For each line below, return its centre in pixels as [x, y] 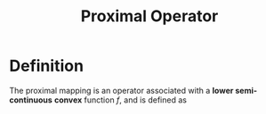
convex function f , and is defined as [120, 100]
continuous [31, 100]
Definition [47, 66]
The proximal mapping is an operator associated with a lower [121, 90]
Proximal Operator [149, 16]
